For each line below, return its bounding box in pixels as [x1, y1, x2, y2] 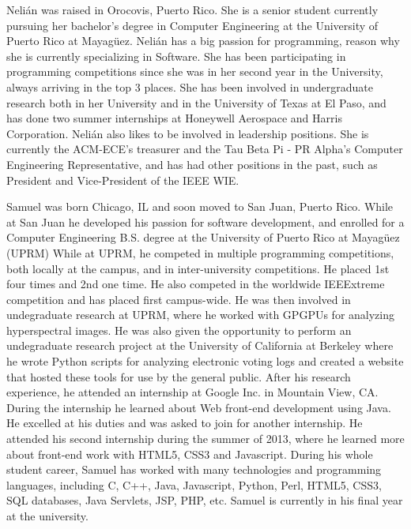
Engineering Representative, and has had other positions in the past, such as [6, 156, 378, 172]
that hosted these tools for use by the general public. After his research [6, 368, 351, 385]
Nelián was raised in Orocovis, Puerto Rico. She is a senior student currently [6, 2, 379, 17]
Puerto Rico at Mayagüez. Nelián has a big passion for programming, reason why [6, 32, 400, 49]
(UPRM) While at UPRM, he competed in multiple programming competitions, [6, 244, 394, 261]
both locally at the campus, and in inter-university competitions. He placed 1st [6, 260, 390, 276]
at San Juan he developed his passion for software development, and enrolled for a [6, 213, 405, 230]
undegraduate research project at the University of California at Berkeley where [6, 337, 394, 354]
